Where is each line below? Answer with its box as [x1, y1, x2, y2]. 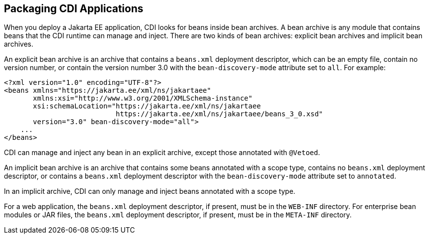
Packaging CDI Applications [4, 2, 143, 15]
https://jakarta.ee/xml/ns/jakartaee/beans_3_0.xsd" [115, 110, 323, 118]
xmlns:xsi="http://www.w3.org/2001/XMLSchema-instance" [33, 94, 253, 103]
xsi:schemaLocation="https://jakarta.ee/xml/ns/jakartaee [33, 102, 261, 110]
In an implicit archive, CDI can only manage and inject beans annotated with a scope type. [4, 187, 295, 196]
